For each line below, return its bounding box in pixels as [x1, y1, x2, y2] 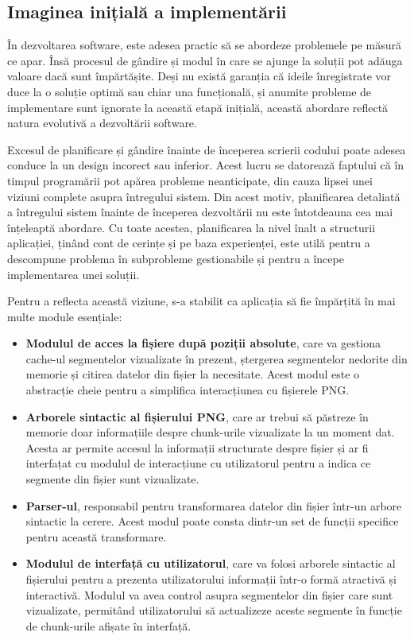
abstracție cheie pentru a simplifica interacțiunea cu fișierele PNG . [25, 382, 350, 398]
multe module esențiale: [7, 308, 122, 324]
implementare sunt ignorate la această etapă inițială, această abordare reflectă [7, 99, 389, 115]
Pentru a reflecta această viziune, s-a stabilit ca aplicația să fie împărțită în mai [7, 293, 396, 309]
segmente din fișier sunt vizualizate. [25, 471, 199, 487]
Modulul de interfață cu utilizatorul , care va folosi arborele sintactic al [25, 555, 396, 572]
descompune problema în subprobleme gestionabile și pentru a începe [7, 250, 344, 266]
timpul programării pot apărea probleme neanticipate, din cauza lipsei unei [7, 172, 373, 188]
